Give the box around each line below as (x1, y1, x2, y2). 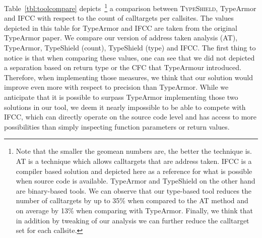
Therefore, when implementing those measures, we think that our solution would (4, 72, 253, 82)
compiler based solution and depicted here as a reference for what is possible (16, 165, 252, 176)
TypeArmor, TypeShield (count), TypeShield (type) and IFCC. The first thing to (4, 42, 256, 53)
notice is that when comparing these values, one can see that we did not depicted (4, 52, 255, 63)
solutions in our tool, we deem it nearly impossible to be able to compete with (4, 101, 246, 112)
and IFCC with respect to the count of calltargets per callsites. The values (4, 13, 234, 23)
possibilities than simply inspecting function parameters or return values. (4, 121, 230, 132)
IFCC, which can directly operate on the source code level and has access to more (4, 111, 257, 122)
